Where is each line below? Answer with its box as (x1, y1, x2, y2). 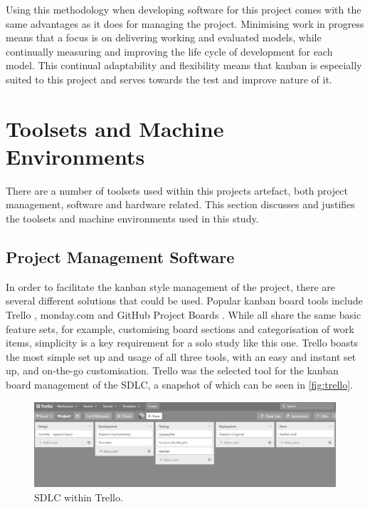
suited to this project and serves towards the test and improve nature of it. (6, 71, 332, 86)
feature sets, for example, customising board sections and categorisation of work (6, 321, 354, 336)
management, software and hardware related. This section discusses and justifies (6, 197, 355, 212)
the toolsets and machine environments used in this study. (6, 211, 259, 226)
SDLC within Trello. (34, 489, 123, 504)
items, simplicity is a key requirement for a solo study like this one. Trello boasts (6, 335, 359, 350)
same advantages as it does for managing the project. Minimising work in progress (6, 16, 364, 31)
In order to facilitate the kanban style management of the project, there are (6, 279, 336, 294)
